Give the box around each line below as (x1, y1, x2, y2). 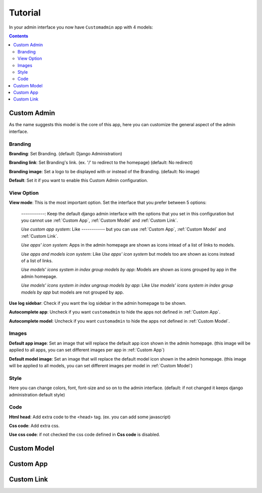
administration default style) (9, 392, 65, 397)
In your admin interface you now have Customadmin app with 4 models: (9, 24, 153, 30)
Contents (9, 33, 29, 39)
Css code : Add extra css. (9, 423, 60, 429)
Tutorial (9, 7, 41, 18)
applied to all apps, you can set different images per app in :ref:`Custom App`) (9, 347, 165, 353)
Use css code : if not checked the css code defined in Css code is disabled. (9, 432, 160, 438)
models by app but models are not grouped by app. (21, 289, 124, 295)
